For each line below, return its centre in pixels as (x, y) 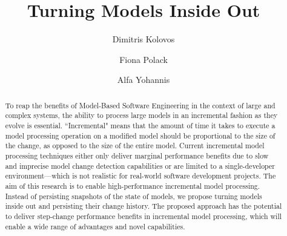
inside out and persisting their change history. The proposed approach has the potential (143, 206)
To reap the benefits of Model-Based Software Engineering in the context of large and (140, 105)
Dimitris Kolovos (143, 39)
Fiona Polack (143, 59)
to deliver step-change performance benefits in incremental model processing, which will (143, 216)
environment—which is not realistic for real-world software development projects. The (140, 176)
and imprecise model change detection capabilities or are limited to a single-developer (140, 166)
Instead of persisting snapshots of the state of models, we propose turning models (134, 196)
